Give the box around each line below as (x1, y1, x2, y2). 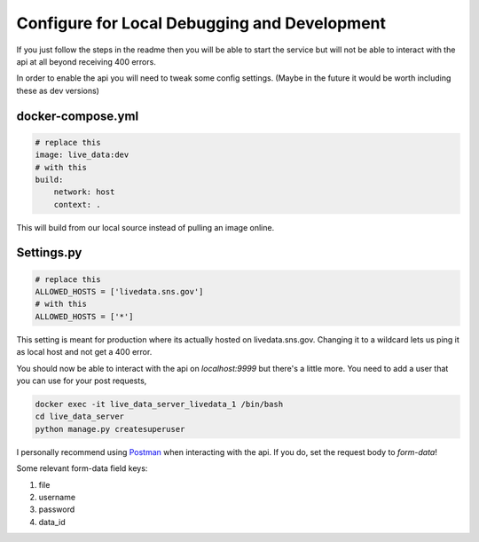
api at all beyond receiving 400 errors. (16, 56, 157, 67)
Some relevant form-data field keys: (16, 463, 148, 474)
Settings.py (16, 245, 82, 261)
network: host (53, 187, 115, 197)
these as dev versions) (16, 85, 99, 96)
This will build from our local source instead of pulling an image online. (16, 222, 275, 232)
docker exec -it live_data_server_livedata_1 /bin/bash (35, 399, 284, 409)
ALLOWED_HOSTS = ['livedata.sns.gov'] (35, 287, 204, 297)
